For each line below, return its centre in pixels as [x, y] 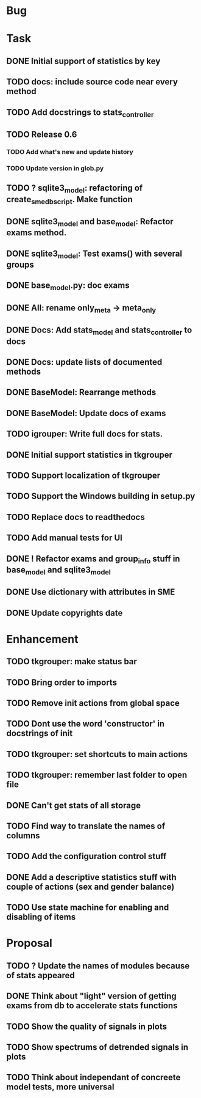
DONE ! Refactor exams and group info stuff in [93, 559]
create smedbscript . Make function [69, 200]
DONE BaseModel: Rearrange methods [81, 393]
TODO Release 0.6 [42, 135]
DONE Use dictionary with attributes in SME [91, 592]
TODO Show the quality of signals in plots [87, 1026]
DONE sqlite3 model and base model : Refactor [90, 222]
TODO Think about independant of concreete [93, 1078]
